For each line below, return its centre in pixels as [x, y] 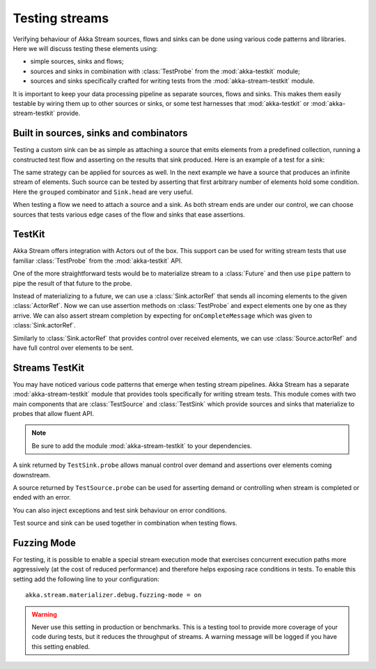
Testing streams [61, 18]
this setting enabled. [61, 646]
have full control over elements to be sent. [73, 348]
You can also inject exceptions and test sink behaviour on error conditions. [120, 510]
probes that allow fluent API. [53, 414]
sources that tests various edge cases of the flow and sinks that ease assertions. [129, 214]
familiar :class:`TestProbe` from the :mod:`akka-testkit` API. [97, 261]
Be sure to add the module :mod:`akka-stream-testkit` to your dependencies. [142, 445]
